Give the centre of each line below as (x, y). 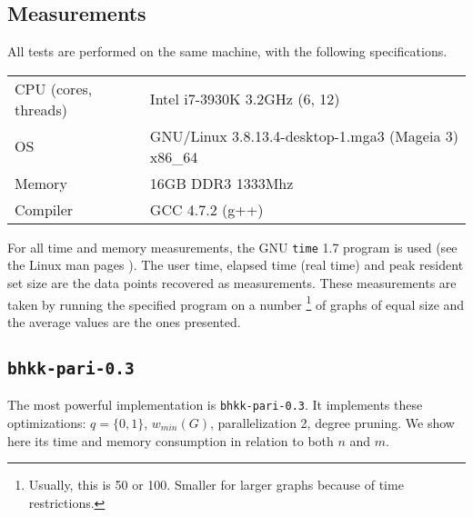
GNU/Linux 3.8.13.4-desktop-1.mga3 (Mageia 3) (304, 135)
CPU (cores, (54, 88)
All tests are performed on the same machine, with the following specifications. (227, 51)
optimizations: (47, 422)
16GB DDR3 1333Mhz (221, 183)
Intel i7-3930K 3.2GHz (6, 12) (245, 99)
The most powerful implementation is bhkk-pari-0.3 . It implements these (215, 405)
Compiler (44, 209)
